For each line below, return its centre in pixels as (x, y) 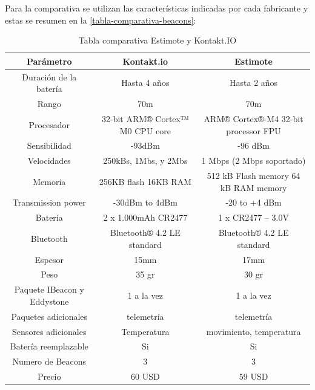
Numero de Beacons (49, 361)
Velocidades (49, 161)
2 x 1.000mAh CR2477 (145, 217)
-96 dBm (254, 145)
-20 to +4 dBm (254, 202)
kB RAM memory (254, 187)
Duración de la (49, 76)
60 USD (145, 376)
